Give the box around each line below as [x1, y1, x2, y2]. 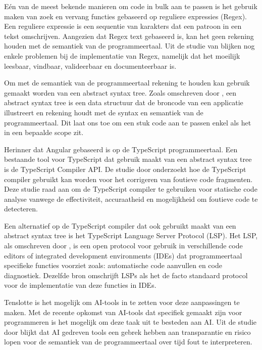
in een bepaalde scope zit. [4, 127, 84, 138]
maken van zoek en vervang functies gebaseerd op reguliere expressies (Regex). [4, 11, 247, 21]
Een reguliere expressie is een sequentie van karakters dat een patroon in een [4, 21, 242, 31]
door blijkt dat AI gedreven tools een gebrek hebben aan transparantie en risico [4, 326, 251, 337]
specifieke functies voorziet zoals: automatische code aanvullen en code [4, 260, 222, 271]
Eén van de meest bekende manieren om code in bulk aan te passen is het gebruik [4, 1, 257, 11]
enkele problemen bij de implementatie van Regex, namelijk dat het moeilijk [4, 50, 240, 61]
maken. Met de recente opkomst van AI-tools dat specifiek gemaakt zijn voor [4, 307, 242, 317]
